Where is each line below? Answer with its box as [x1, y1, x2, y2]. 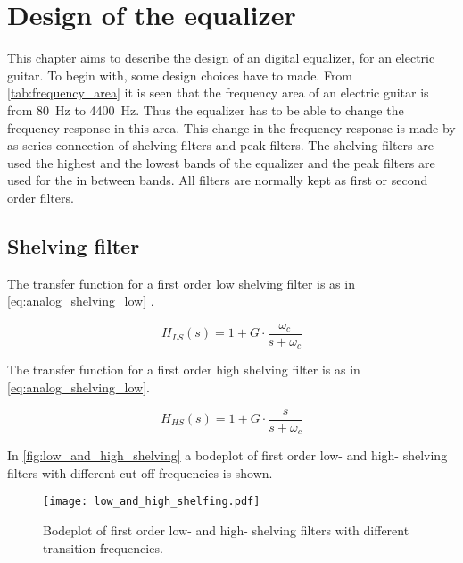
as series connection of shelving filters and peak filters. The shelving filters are [7, 136, 434, 155]
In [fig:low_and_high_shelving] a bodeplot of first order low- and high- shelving [7, 446, 448, 465]
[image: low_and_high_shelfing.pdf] [43, 495, 260, 508]
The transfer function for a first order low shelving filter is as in [7, 273, 355, 292]
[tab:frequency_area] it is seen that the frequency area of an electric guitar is [7, 83, 429, 102]
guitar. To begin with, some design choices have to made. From [7, 65, 353, 84]
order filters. [7, 188, 74, 206]
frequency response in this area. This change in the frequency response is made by [7, 118, 456, 137]
